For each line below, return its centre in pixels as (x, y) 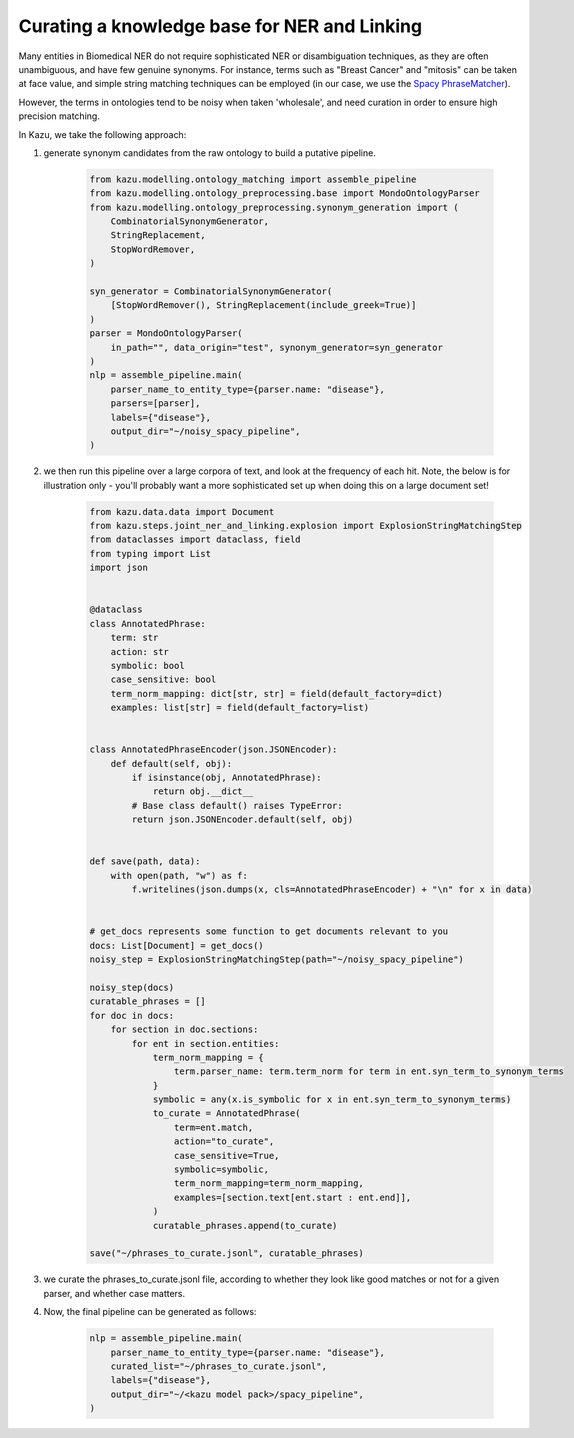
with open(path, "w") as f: (179, 875)
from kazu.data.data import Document (182, 511)
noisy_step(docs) (132, 987)
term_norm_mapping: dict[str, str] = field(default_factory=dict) (277, 693)
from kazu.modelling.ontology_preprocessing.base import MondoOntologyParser (284, 193)
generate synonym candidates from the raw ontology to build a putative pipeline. (210, 152)
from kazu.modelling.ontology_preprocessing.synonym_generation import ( (274, 207)
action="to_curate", (224, 1141)
